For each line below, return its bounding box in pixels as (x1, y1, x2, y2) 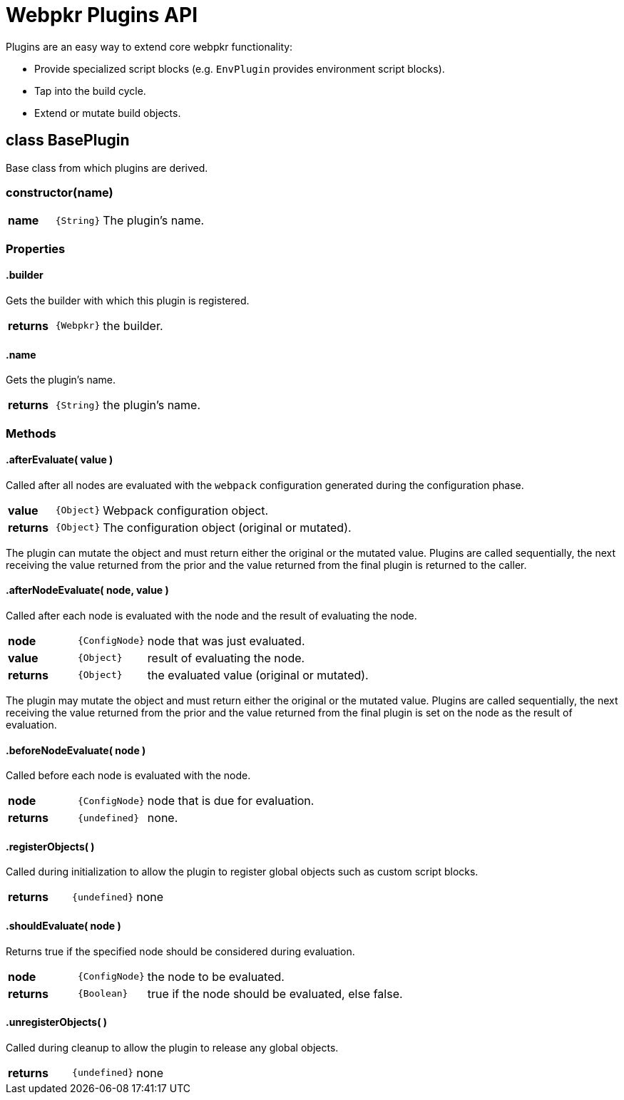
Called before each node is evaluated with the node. (6, 769, 251, 782)
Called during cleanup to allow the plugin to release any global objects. (6, 1041, 339, 1054)
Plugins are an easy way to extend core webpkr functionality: (6, 40, 293, 53)
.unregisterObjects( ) (6, 1016, 108, 1029)
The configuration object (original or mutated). (103, 520, 352, 535)
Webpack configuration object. (103, 503, 269, 518)
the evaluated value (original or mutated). (147, 667, 369, 682)
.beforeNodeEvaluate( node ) (6, 744, 146, 756)
